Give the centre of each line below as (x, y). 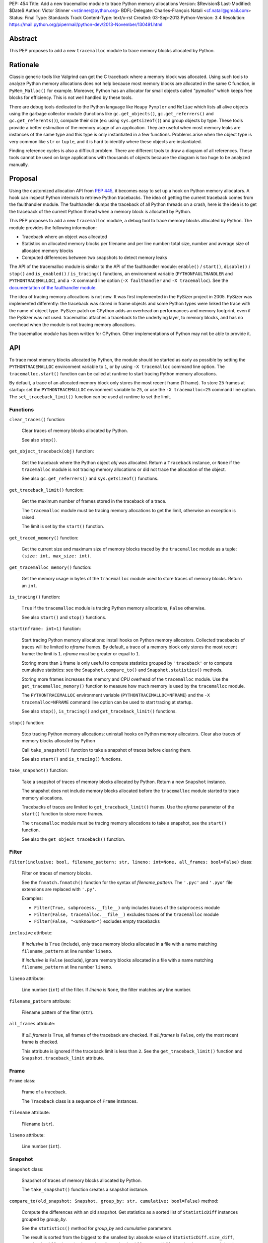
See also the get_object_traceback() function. (73, 839)
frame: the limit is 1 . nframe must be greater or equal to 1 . (81, 654)
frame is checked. (40, 1042)
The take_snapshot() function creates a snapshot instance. (85, 1190)
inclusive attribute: (31, 933)
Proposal (23, 179)
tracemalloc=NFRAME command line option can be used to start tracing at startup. (107, 702)
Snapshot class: (26, 1169)
